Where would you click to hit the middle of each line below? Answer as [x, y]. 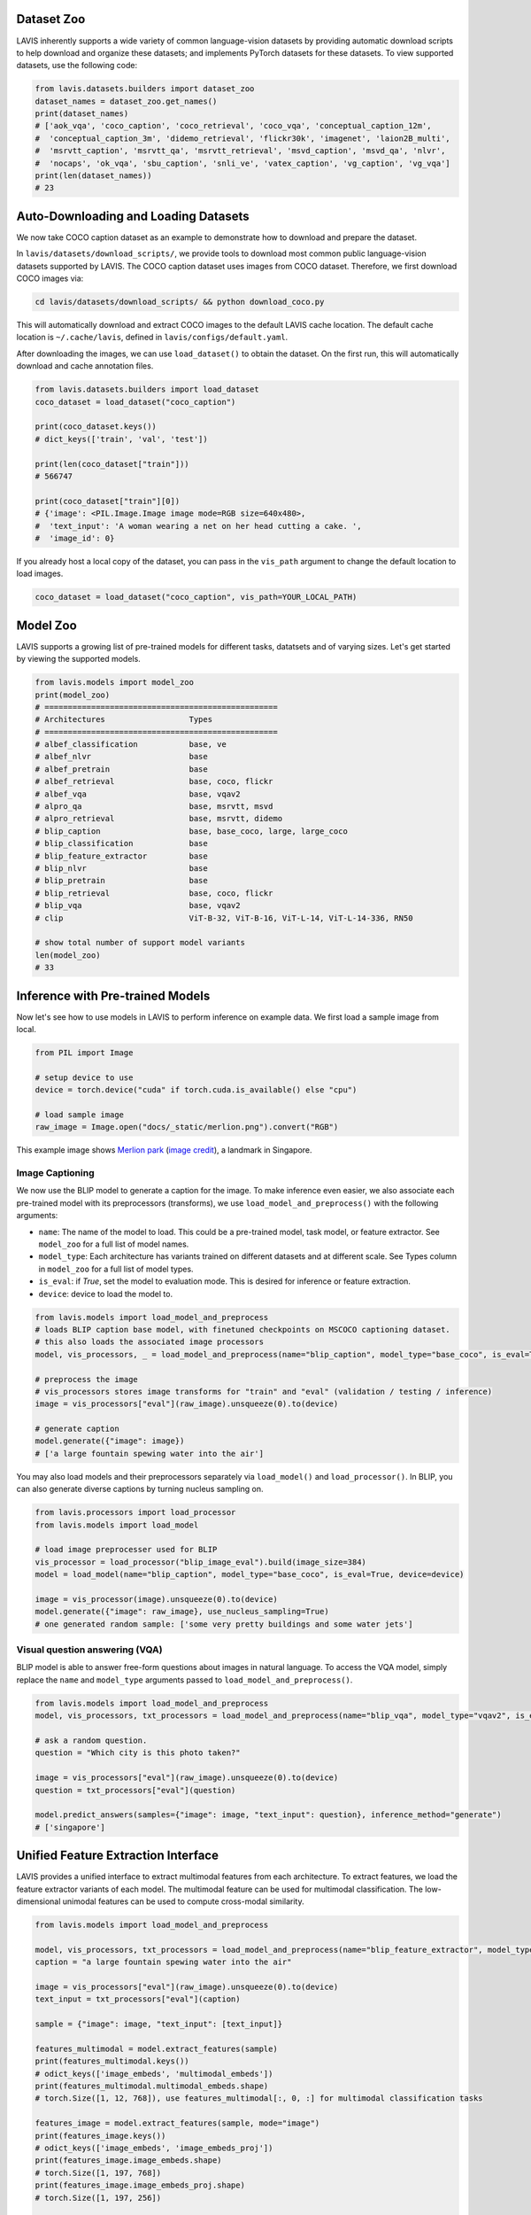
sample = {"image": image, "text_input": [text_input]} [159, 2024]
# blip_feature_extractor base [121, 856]
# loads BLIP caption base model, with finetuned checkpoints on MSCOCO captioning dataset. [242, 1329]
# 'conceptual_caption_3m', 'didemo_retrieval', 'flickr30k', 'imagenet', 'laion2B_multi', [242, 138]
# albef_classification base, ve [131, 745]
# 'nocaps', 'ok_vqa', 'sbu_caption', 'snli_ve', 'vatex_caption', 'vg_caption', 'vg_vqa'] [242, 163]
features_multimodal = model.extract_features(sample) [156, 2048]
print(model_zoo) [73, 695]
